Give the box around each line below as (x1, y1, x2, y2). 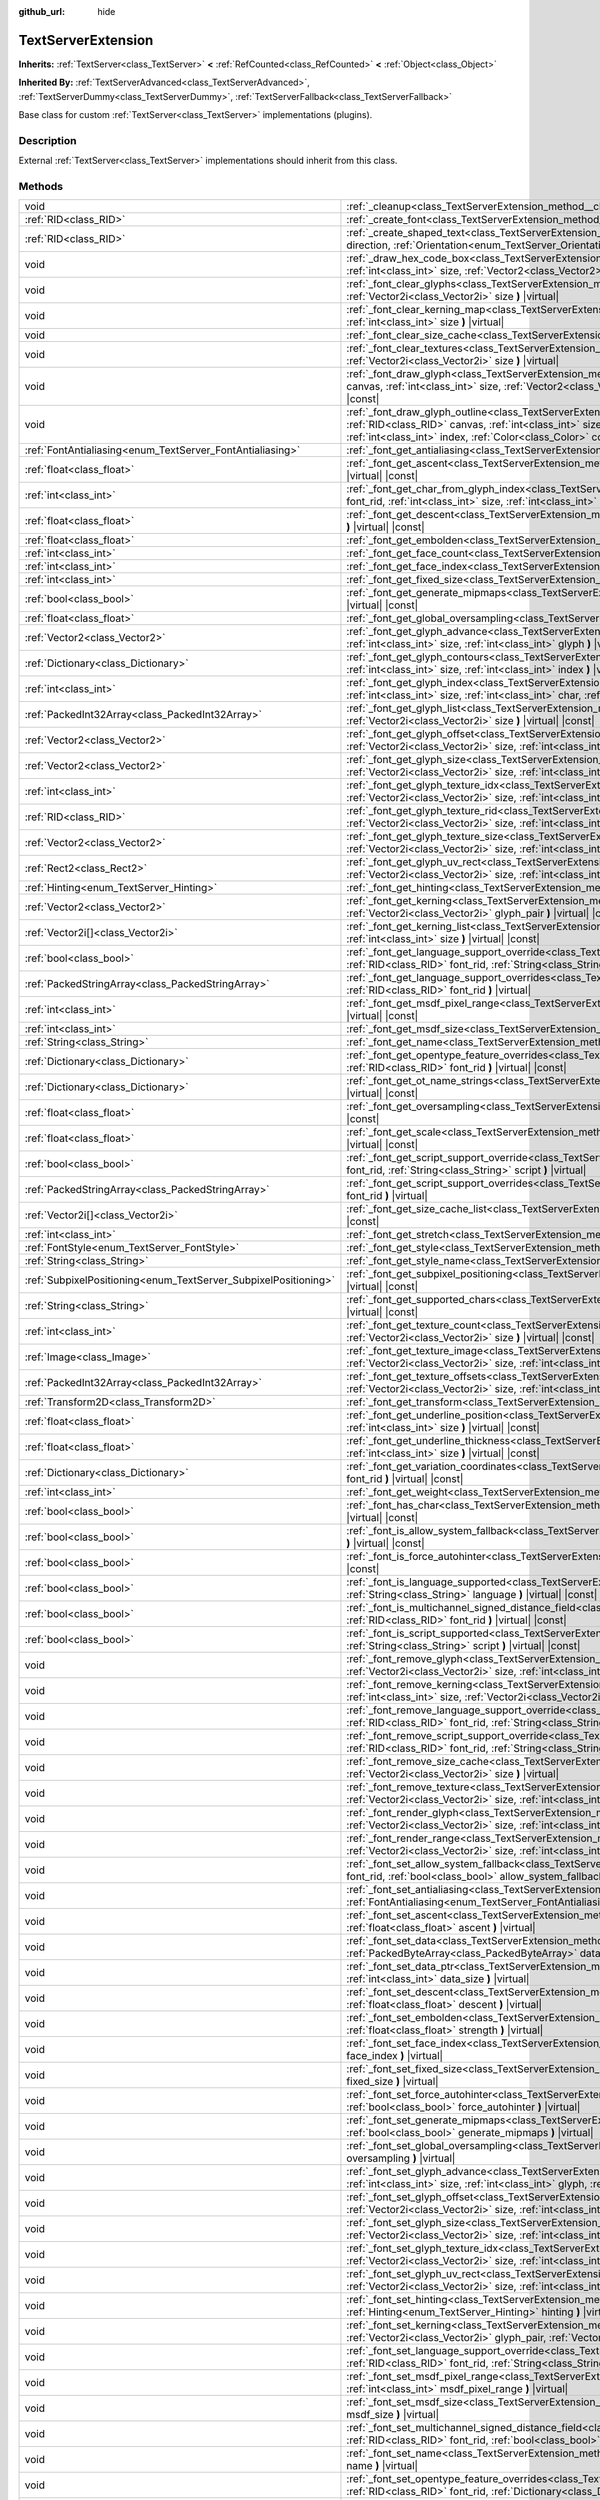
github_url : (18, 6, 65, 17)
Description (18, 133, 77, 147)
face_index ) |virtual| (346, 2049, 444, 2063)
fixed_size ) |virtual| (346, 2075, 439, 2089)
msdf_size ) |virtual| (346, 2408, 440, 2422)
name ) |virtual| (346, 2459, 419, 2473)
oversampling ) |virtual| (346, 2151, 456, 2165)
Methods (18, 179, 64, 193)
